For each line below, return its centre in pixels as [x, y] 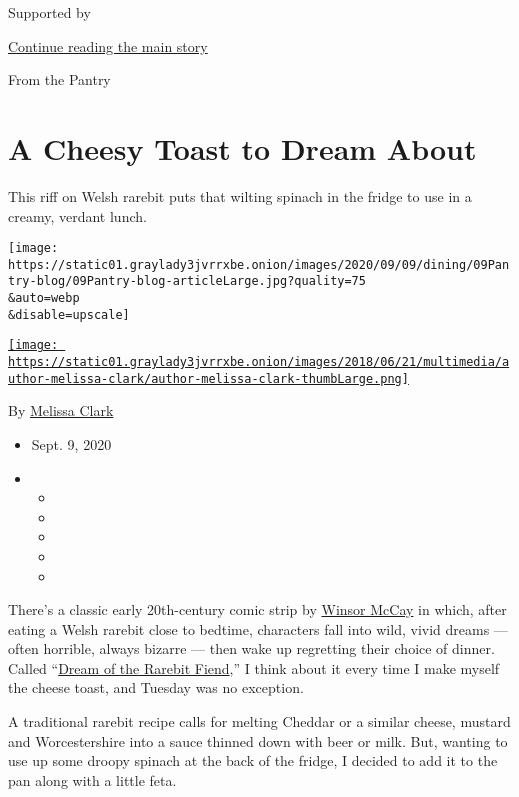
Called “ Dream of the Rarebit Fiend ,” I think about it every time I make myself [254, 667]
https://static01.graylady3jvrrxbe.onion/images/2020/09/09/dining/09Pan [259, 264]
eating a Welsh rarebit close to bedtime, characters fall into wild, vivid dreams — [258, 628]
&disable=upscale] [69, 314]
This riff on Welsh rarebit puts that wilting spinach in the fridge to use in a [240, 195]
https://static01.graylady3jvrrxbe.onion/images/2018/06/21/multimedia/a [259, 362]
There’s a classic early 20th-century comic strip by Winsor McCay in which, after [257, 609]
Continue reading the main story [108, 45]
